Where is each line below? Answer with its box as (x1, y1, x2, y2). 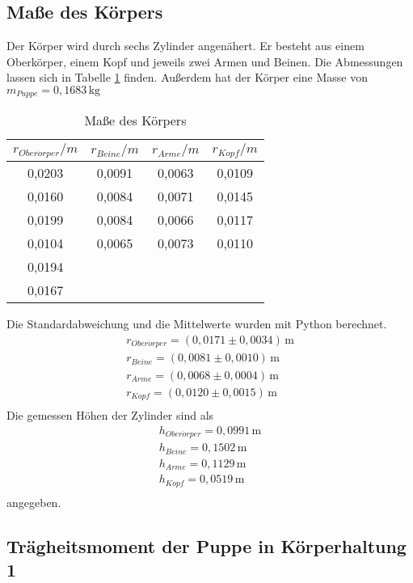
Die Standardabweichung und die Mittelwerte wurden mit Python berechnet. (6, 315, 387, 332)
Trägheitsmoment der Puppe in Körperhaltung (6, 533, 407, 558)
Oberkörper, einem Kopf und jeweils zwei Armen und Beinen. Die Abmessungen (6, 53, 403, 70)
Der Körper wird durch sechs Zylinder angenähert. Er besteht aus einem (6, 37, 365, 54)
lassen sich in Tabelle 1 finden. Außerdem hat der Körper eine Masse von (6, 69, 368, 86)
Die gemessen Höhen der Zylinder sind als (6, 407, 214, 424)
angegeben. (6, 493, 61, 510)
